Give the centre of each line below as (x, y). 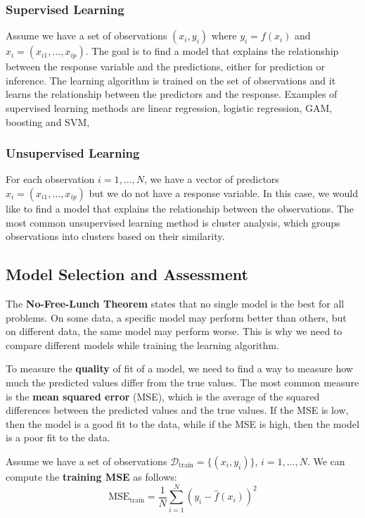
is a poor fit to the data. (58, 437)
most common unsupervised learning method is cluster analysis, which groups (173, 222)
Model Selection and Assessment (127, 274)
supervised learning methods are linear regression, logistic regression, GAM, (169, 108)
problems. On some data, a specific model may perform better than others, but (176, 317)
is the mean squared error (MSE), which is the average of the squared (163, 396)
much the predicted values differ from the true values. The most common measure (182, 382)
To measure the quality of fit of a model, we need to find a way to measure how (179, 368)
